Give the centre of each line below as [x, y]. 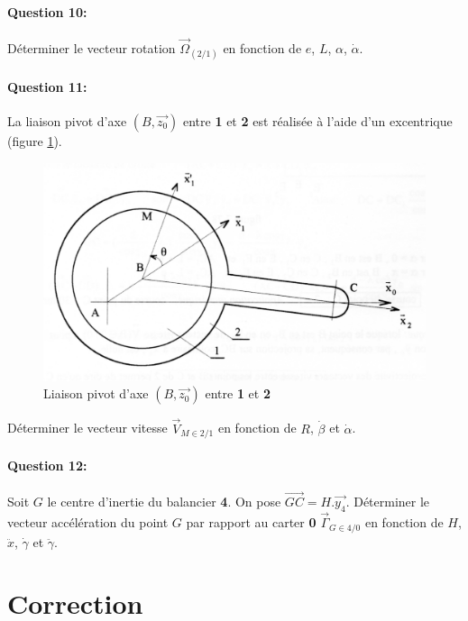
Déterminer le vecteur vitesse [87, 428]
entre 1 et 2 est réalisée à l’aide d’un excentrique [317, 121]
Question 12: [47, 465]
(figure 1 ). [35, 141]
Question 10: [47, 11]
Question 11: [47, 86]
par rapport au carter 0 [251, 522]
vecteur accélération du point [88, 522]
